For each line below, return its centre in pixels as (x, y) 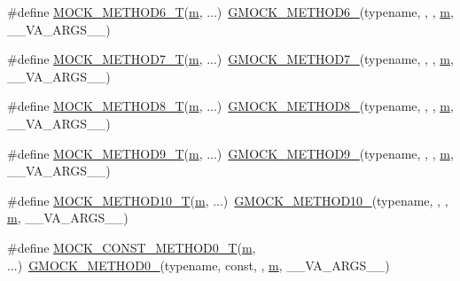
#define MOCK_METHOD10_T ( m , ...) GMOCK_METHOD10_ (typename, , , (228, 200)
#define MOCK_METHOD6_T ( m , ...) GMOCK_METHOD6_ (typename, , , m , (230, 12)
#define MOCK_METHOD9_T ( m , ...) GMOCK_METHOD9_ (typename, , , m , (230, 153)
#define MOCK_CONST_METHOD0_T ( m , (132, 247)
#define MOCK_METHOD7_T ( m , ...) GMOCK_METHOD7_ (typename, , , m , (230, 59)
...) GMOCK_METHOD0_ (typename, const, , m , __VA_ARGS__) (199, 265)
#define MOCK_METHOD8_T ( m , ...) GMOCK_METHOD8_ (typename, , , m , (230, 106)
